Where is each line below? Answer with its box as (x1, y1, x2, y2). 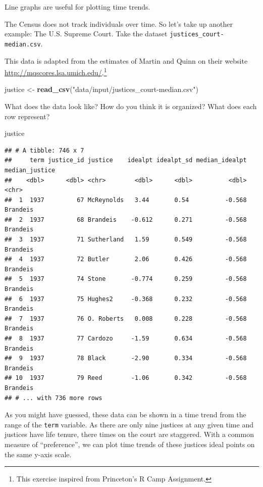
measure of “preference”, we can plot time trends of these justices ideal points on (5, 439, 255, 449)
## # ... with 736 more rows (5, 394, 102, 402)
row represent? (5, 111, 50, 121)
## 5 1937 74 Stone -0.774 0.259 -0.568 (5, 275, 247, 283)
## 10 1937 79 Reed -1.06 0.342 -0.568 (5, 374, 247, 382)
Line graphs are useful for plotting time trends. (5, 2, 150, 12)
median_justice (5, 166, 56, 174)
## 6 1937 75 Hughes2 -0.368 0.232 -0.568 (5, 295, 247, 303)
